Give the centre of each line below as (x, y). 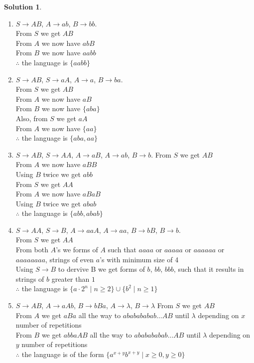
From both (32, 250)
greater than (70, 278)
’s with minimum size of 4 (139, 259)
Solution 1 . (23, 6)
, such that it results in (209, 269)
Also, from (32, 118)
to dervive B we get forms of (101, 269)
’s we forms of (77, 250)
